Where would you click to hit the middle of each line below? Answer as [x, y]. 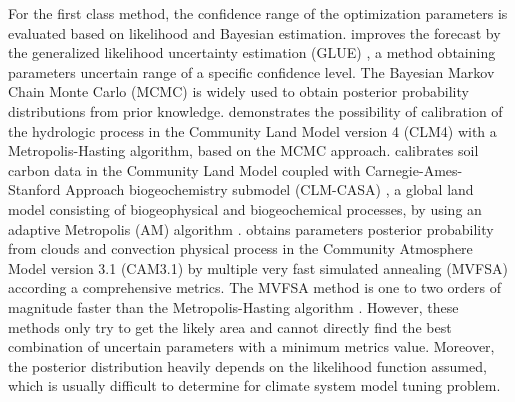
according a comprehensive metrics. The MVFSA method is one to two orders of [254, 287]
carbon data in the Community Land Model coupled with [184, 169]
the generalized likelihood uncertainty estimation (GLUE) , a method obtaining [252, 52]
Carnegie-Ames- [414, 169]
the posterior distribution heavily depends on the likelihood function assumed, [247, 365]
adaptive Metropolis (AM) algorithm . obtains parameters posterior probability [251, 228]
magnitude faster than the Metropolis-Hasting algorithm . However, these [233, 306]
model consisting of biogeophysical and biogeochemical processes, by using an [245, 208]
